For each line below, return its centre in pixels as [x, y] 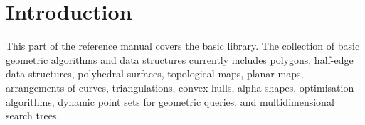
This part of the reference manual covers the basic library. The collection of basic [183, 46]
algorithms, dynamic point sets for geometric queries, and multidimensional [170, 101]
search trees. [33, 115]
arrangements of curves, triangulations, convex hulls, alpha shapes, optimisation [180, 87]
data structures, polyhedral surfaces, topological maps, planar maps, [155, 74]
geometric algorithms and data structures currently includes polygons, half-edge [180, 59]
